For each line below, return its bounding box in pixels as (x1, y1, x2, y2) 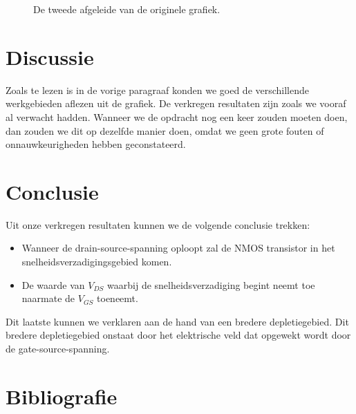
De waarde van (21, 277, 85, 292)
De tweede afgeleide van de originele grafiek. (33, 2, 221, 16)
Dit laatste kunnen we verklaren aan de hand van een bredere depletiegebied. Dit (6, 314, 349, 328)
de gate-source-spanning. (6, 341, 110, 355)
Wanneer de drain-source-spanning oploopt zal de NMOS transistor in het (21, 241, 335, 255)
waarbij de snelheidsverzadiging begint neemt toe (107, 277, 315, 292)
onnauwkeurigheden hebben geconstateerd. (6, 137, 186, 151)
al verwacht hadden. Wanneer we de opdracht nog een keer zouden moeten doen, (6, 109, 348, 124)
